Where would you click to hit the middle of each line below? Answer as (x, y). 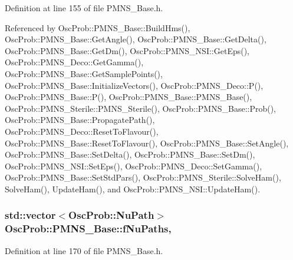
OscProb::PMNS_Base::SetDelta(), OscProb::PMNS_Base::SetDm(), (130, 154)
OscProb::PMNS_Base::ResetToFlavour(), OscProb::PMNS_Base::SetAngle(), (147, 143)
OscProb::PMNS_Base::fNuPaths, (88, 229)
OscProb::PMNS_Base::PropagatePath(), (80, 120)
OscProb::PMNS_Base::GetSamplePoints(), (84, 73)
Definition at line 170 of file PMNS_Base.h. (84, 250)
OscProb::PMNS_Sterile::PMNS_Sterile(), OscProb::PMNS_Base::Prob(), (141, 108)
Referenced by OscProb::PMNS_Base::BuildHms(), (98, 27)
